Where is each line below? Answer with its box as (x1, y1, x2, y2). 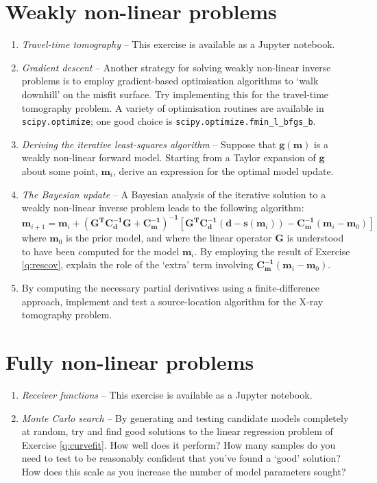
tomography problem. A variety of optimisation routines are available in (21, 100, 324, 115)
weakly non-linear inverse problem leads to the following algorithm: (21, 200, 304, 215)
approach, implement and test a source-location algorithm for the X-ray (21, 294, 324, 308)
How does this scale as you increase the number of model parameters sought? (21, 464, 346, 478)
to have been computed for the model (21, 244, 180, 258)
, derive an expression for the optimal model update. (112, 163, 334, 178)
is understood (287, 231, 344, 245)
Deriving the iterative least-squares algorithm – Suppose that (21, 137, 276, 151)
